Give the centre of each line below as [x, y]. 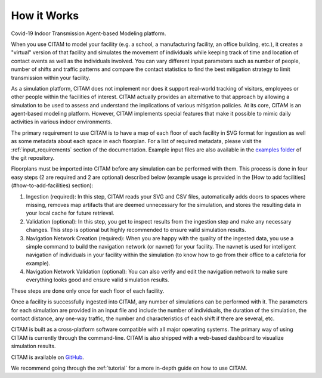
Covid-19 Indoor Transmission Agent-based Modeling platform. [89, 33]
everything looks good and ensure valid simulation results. [97, 280]
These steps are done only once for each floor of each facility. [88, 291]
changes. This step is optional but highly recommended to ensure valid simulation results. [136, 230]
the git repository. [33, 158]
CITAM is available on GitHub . [48, 357]
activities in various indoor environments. [62, 122]
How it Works [45, 16]
